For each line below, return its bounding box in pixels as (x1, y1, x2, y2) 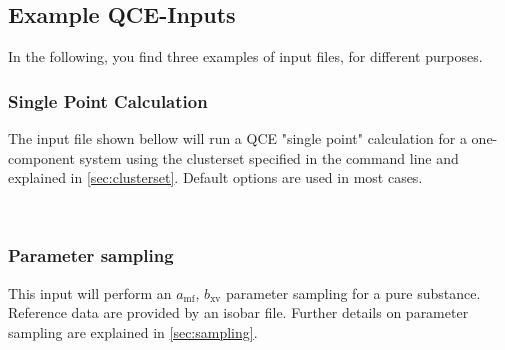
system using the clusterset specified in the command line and (79, 147, 459, 168)
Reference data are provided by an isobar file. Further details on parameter (8, 302, 469, 323)
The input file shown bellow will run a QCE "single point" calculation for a (8, 128, 467, 149)
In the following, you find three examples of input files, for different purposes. (8, 46, 483, 67)
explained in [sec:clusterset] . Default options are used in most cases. (8, 167, 423, 188)
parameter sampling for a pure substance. (225, 282, 481, 303)
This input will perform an (8, 282, 172, 303)
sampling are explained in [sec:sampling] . (8, 321, 258, 342)
